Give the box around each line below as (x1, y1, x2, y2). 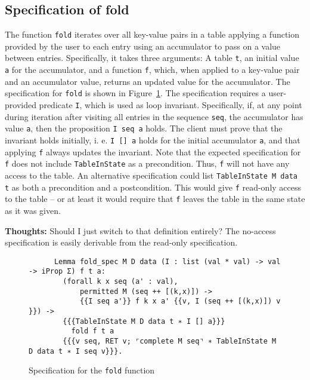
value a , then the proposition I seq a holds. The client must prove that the (5, 122, 283, 134)
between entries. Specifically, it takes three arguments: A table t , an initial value (5, 51, 299, 64)
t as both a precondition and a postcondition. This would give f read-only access (5, 180, 302, 193)
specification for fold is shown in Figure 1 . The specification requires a (5, 87, 266, 99)
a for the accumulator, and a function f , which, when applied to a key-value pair (5, 63, 300, 76)
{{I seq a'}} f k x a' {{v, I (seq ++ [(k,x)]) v (79, 297, 281, 306)
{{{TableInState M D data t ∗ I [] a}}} (63, 317, 225, 326)
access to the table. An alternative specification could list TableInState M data (5, 168, 298, 181)
